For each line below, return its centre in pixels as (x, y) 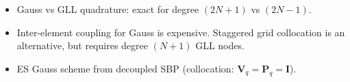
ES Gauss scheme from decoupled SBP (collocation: (125, 68)
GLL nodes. (220, 45)
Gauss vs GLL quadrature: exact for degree (108, 9)
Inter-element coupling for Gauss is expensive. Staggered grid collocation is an (181, 32)
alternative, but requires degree (82, 45)
